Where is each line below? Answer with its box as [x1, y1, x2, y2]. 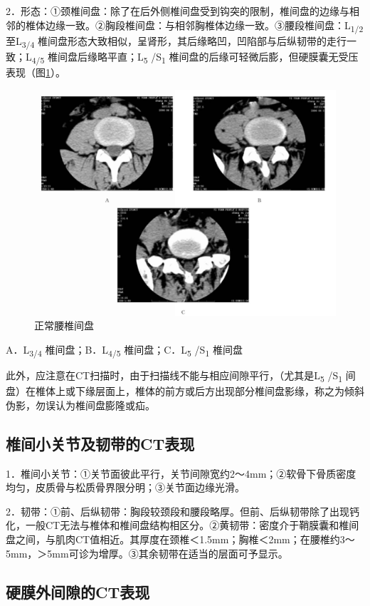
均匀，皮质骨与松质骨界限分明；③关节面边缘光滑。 [6, 480, 245, 495]
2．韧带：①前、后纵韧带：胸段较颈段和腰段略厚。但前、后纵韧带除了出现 [6, 503, 349, 518]
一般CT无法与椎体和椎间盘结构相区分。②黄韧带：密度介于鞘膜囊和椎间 [25, 518, 359, 533]
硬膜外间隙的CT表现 [6, 580, 150, 602]
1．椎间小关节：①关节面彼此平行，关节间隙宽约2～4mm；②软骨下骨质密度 [6, 466, 356, 481]
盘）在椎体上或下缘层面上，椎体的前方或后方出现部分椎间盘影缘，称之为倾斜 [6, 384, 364, 399]
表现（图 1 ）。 [6, 64, 65, 79]
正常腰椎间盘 [34, 318, 94, 333]
